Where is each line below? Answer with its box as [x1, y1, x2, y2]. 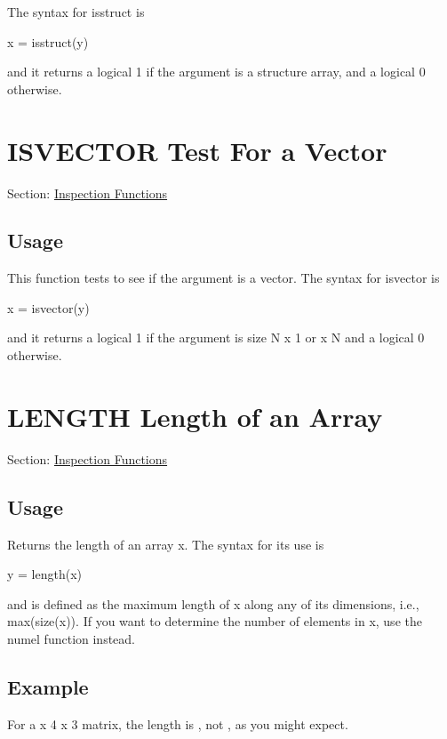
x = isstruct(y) [7, 32, 89, 51]
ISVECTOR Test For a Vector [7, 132, 387, 168]
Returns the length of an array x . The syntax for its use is [7, 534, 324, 553]
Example [7, 672, 89, 700]
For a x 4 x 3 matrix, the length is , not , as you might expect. [7, 714, 348, 733]
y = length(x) [7, 565, 83, 583]
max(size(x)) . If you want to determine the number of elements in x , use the [7, 612, 422, 631]
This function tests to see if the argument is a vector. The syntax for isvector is [7, 269, 440, 287]
